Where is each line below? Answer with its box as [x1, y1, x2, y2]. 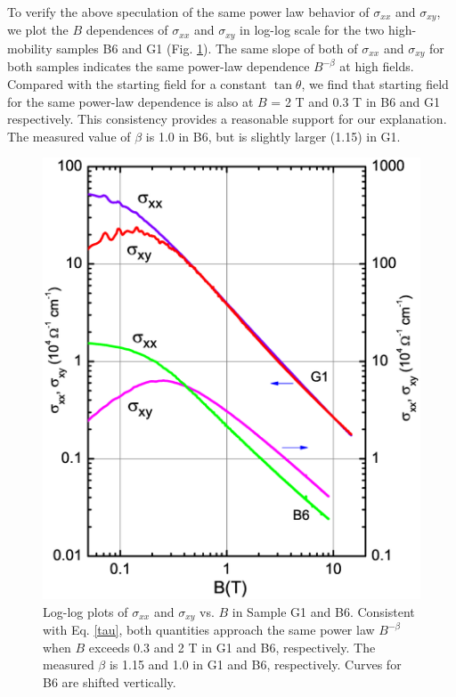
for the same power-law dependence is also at [7, 92, 254, 110]
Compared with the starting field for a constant [7, 74, 267, 93]
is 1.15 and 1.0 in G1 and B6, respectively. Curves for [109, 655, 402, 674]
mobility [7, 38, 53, 57]
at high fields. [339, 57, 414, 76]
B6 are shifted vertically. [43, 672, 176, 691]
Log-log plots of [43, 602, 128, 620]
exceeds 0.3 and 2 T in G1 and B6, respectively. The [88, 637, 376, 656]
